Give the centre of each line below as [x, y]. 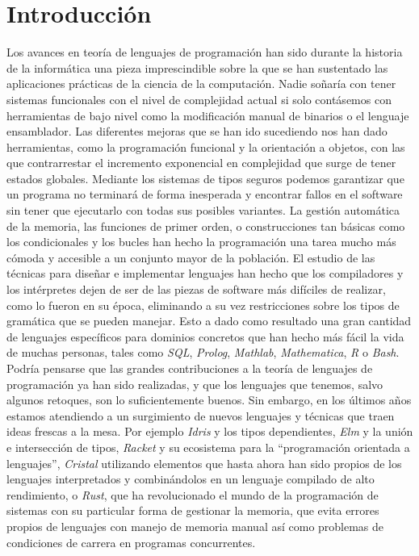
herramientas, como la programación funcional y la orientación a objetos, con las [206, 146]
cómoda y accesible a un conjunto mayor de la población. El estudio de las [191, 257]
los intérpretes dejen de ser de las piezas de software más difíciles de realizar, [196, 289]
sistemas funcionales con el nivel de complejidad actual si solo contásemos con [199, 99]
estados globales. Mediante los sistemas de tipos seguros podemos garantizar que [205, 178]
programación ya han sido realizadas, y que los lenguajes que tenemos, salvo [195, 384]
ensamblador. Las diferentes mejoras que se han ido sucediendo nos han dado [197, 131]
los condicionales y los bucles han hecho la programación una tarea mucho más [201, 242]
